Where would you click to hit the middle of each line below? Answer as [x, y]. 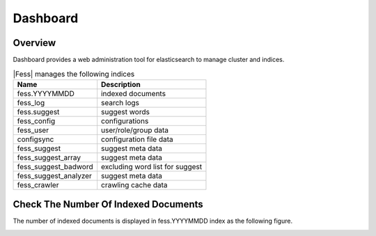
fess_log [31, 102]
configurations [125, 120]
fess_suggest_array [49, 157]
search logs [120, 102]
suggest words [125, 111]
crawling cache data [134, 184]
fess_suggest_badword [55, 166]
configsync [36, 139]
